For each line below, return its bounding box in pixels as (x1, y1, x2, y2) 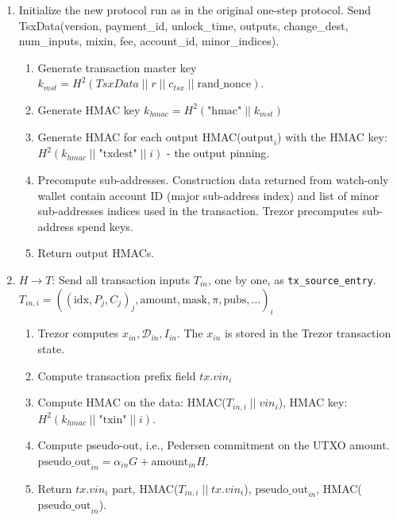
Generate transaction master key (37, 59, 197, 75)
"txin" (98, 414, 127, 426)
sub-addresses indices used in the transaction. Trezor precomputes (37, 202, 359, 219)
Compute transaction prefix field (37, 367, 196, 383)
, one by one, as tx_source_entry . (207, 271, 376, 287)
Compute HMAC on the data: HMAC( (37, 394, 226, 410)
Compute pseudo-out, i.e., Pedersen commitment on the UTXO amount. (37, 437, 390, 453)
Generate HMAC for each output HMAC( (37, 128, 241, 144)
